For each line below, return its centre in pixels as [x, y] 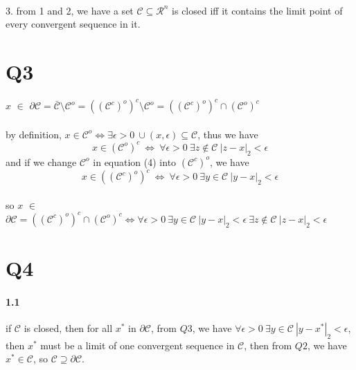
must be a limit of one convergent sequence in [137, 345]
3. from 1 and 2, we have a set [70, 10]
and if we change [41, 161]
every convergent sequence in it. [73, 24]
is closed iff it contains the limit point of [257, 10]
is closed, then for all [68, 328]
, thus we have [228, 134]
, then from [268, 345]
